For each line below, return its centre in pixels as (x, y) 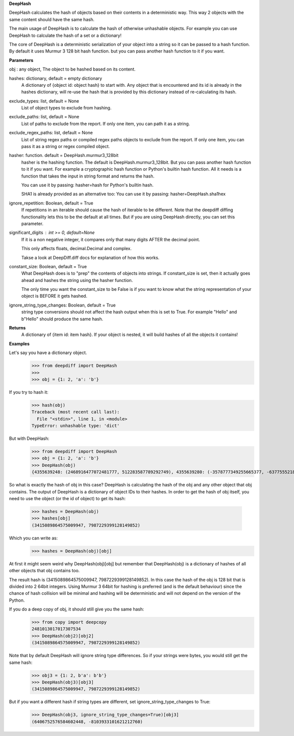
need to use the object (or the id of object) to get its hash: (67, 498)
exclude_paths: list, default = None (44, 117)
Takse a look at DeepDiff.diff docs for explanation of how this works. (90, 257)
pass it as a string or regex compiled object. (66, 147)
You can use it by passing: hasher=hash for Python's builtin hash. (87, 185)
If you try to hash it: (29, 392)
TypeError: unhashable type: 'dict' (76, 426)
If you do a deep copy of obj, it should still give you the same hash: (77, 609)
